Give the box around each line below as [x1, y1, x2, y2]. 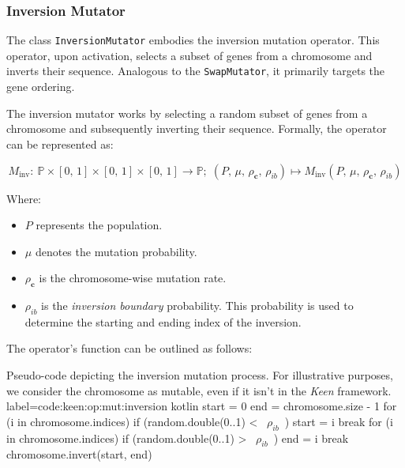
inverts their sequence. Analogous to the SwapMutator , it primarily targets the [6, 62, 385, 79]
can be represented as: [6, 135, 114, 152]
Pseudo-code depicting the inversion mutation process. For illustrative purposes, [6, 367, 393, 383]
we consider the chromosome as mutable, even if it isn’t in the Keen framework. [6, 382, 392, 398]
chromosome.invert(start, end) [6, 446, 152, 462]
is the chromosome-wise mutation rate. [39, 270, 227, 286]
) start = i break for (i [284, 413, 393, 429]
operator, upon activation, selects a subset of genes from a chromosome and [6, 47, 373, 63]
